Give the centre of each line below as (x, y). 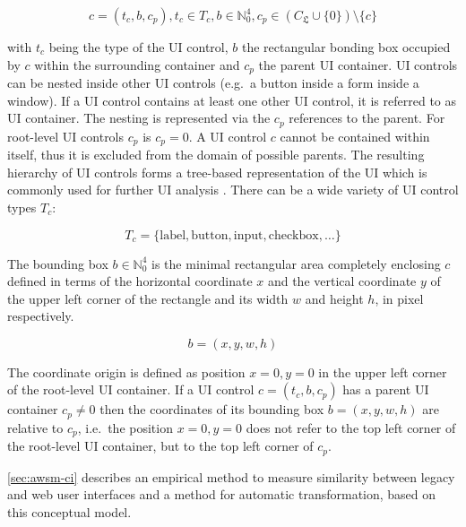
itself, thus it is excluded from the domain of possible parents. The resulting (216, 155)
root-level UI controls (66, 136)
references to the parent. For (367, 118)
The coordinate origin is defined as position (126, 371)
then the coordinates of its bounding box (212, 409)
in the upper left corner (383, 371)
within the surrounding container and (137, 64)
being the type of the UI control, (138, 47)
